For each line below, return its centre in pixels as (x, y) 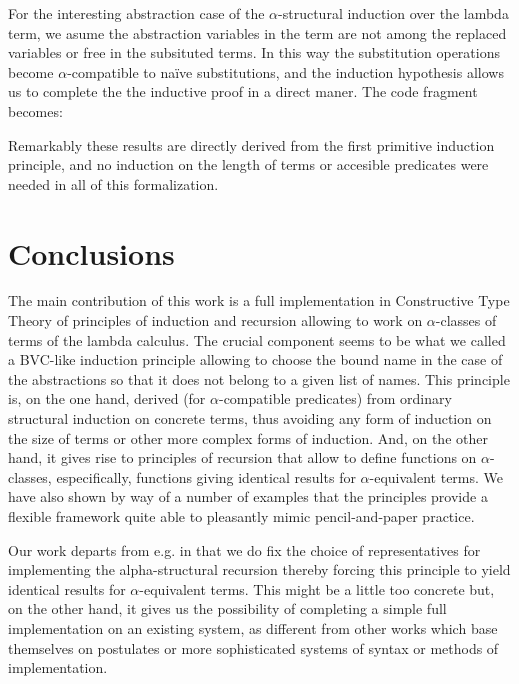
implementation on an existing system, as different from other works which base (253, 627)
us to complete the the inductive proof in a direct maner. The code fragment (243, 91)
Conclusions (91, 252)
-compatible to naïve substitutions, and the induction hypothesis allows (285, 71)
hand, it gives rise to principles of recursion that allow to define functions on (242, 457)
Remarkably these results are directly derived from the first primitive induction (251, 144)
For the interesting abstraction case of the (136, 13)
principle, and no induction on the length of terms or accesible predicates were (248, 164)
